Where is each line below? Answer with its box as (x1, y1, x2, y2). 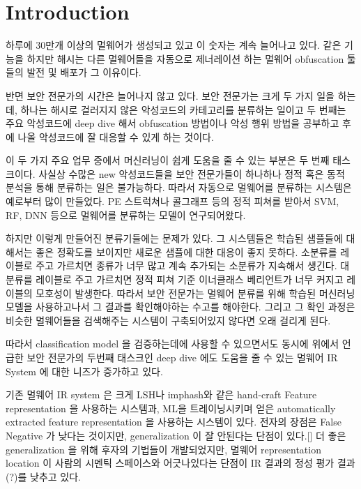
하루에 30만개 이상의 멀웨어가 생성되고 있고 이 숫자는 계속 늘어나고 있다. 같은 (6, 38, 341, 52)
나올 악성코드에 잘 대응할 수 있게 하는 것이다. (17, 129, 214, 144)
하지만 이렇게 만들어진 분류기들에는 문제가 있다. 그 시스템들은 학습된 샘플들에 (6, 231, 343, 246)
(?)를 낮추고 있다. (6, 469, 81, 483)
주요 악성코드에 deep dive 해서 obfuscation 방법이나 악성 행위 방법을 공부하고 (6, 116, 339, 130)
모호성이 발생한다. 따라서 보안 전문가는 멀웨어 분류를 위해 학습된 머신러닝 (36, 285, 355, 300)
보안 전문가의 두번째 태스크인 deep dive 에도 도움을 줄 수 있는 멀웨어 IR (26, 350, 338, 364)
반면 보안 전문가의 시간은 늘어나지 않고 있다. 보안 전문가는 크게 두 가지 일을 (6, 88, 335, 103)
